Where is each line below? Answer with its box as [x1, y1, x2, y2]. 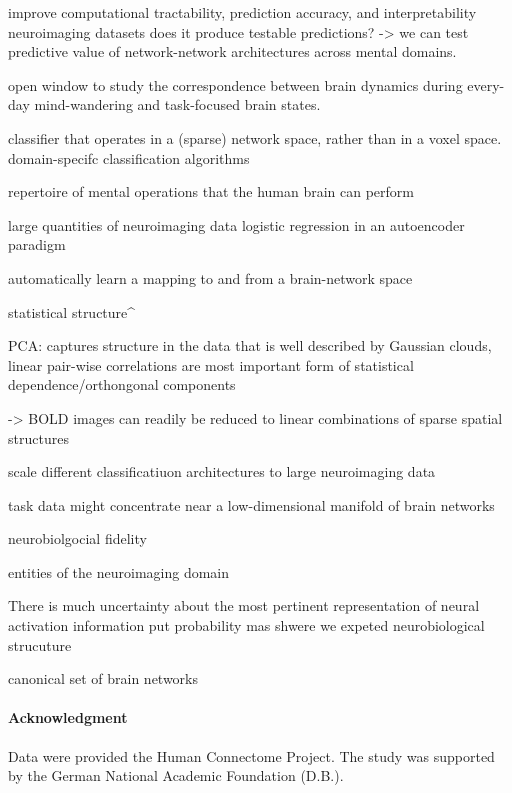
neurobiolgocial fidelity [8, 528, 147, 549]
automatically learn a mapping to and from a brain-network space [8, 267, 413, 288]
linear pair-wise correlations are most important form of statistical [8, 354, 414, 375]
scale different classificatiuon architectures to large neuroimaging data [8, 461, 436, 482]
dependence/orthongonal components [8, 374, 236, 395]
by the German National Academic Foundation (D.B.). [8, 765, 344, 786]
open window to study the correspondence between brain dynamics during [8, 74, 463, 95]
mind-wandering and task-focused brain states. [34, 94, 321, 115]
